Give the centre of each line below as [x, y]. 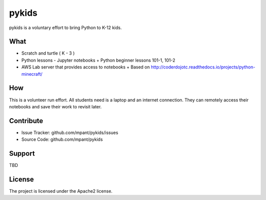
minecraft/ [32, 74]
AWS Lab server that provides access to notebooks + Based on [86, 67]
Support [22, 153]
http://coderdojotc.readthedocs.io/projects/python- [203, 67]
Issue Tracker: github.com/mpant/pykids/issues [70, 133]
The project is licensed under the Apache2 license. [61, 191]
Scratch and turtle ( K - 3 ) [48, 53]
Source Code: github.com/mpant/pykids [62, 139]
